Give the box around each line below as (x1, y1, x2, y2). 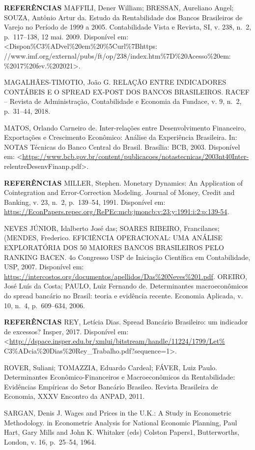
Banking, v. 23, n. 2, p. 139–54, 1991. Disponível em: (4, 196, 166, 207)
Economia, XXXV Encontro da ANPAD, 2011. (4, 391, 145, 401)
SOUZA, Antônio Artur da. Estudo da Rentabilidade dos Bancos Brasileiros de (4, 12, 243, 22)
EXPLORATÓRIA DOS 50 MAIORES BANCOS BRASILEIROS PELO (4, 242, 224, 253)
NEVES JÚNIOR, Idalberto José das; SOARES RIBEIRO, (4, 223, 182, 233)
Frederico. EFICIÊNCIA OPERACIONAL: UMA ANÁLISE (40, 232, 223, 243)
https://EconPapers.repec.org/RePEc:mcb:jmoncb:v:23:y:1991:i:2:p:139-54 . (4, 206, 229, 217)
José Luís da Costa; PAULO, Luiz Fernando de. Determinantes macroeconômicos (4, 281, 248, 291)
